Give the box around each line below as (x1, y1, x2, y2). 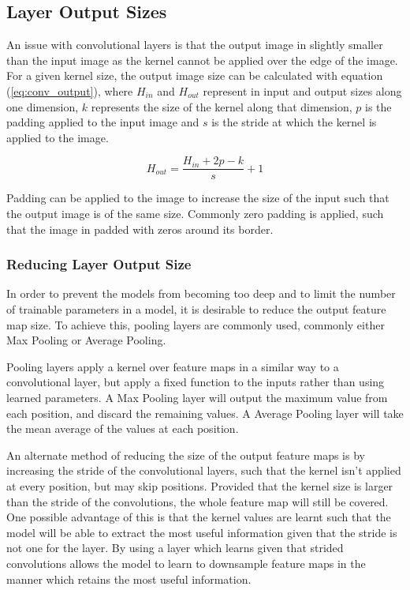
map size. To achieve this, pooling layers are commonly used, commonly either (6, 316, 385, 333)
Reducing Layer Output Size (6, 254, 192, 274)
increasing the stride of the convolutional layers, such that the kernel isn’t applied (6, 462, 401, 479)
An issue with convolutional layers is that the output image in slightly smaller (6, 36, 383, 53)
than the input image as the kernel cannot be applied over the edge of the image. (6, 51, 398, 68)
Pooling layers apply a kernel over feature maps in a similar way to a (6, 358, 339, 374)
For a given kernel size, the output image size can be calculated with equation (6, 67, 383, 84)
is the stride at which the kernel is (211, 114, 377, 130)
